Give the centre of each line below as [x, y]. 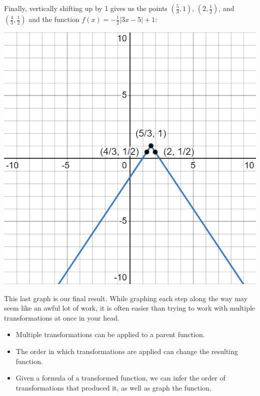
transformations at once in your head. [62, 317]
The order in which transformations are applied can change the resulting [127, 351]
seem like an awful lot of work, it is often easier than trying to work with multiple [130, 308]
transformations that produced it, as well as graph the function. [113, 387]
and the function [54, 19]
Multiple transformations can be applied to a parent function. [110, 334]
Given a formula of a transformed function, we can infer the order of [120, 378]
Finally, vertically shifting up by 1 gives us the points [86, 8]
